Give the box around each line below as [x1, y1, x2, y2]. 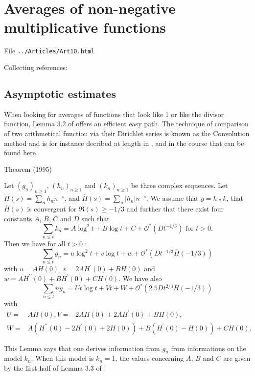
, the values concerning [115, 353, 184, 363]
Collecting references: [4, 62, 68, 72]
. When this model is [31, 353, 94, 363]
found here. [4, 147, 38, 158]
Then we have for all [4, 238, 66, 248]
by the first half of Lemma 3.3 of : [4, 362, 106, 373]
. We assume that [146, 193, 199, 203]
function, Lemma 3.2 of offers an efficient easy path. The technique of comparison [4, 118, 249, 129]
